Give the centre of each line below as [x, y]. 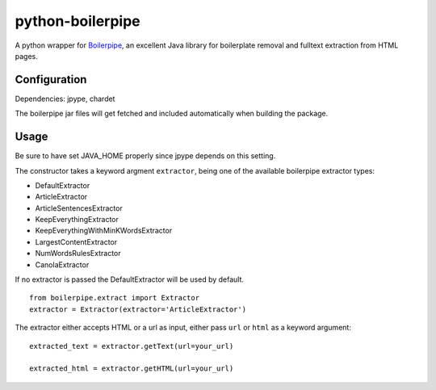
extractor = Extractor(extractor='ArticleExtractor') [138, 309]
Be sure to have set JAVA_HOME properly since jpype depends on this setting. [145, 156]
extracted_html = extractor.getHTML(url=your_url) [132, 369]
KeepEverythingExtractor [77, 220]
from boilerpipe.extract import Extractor [115, 298]
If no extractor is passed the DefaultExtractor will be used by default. [130, 279]
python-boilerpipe [78, 21]
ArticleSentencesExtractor [79, 208]
